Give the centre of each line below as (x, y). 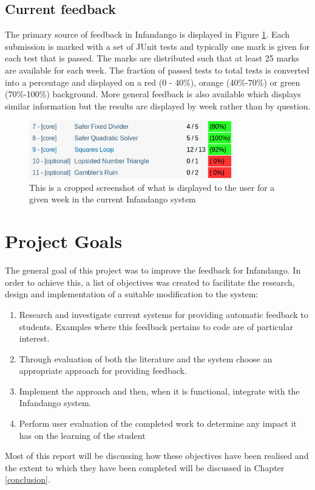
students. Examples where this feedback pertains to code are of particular (156, 326)
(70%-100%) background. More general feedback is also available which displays (153, 94)
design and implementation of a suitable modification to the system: (132, 294)
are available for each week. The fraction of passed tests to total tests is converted (157, 70)
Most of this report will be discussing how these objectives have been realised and (157, 456)
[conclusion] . (28, 479)
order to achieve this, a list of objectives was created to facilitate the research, (150, 282)
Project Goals (64, 241)
